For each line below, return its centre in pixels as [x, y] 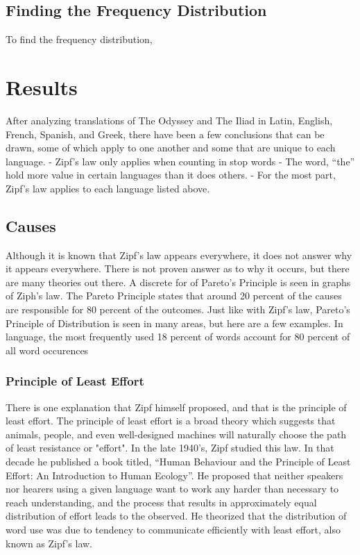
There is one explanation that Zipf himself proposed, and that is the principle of [176, 407]
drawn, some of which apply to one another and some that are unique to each [171, 148]
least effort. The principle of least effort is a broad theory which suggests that [171, 421]
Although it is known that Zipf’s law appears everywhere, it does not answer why [179, 255]
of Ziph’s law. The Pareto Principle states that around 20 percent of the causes [174, 296]
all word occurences [47, 350]
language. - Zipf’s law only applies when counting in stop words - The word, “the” [180, 161]
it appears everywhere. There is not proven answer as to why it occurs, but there [178, 268]
